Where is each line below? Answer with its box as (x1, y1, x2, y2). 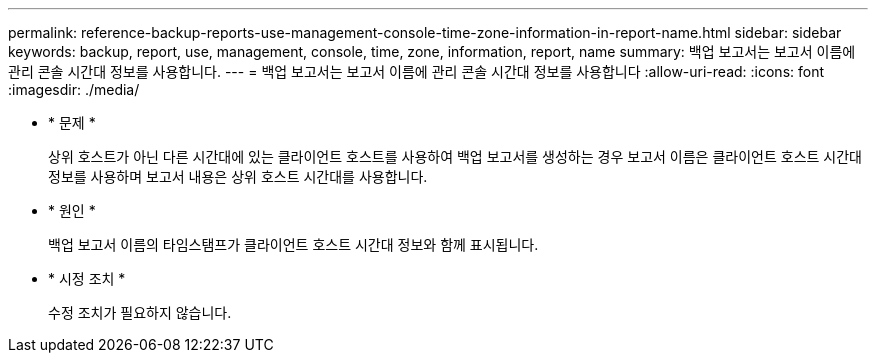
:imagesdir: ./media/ (8, 81, 140, 98)
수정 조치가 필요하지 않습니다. (48, 304, 232, 321)
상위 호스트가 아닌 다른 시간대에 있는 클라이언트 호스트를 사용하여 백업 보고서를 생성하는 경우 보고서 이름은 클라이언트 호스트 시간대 (48, 148, 862, 165)
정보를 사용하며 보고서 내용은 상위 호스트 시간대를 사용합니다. (48, 168, 428, 185)
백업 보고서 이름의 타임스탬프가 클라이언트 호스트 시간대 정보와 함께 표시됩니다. (48, 236, 539, 253)
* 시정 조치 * (48, 270, 126, 287)
